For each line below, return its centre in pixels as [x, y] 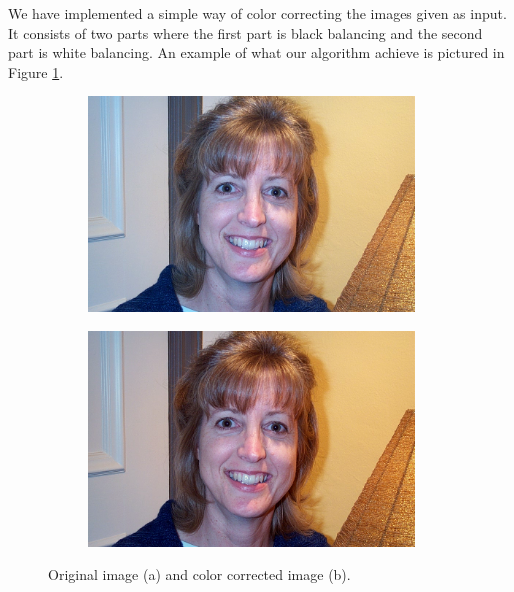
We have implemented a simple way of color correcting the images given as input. [257, 13]
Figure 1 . [36, 71]
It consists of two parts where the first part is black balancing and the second [245, 32]
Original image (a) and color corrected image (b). [199, 574]
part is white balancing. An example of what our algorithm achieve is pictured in [256, 52]
